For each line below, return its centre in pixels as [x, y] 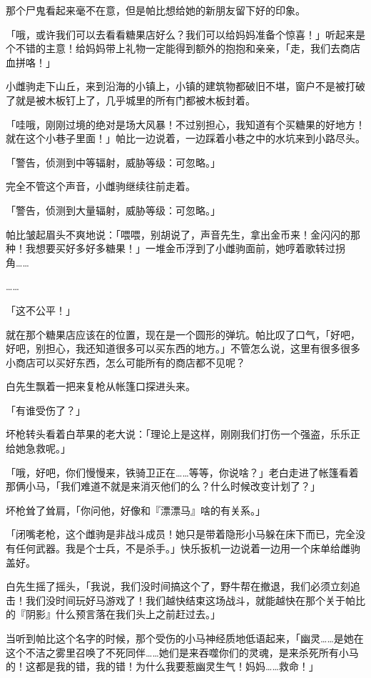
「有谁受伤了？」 [46, 410]
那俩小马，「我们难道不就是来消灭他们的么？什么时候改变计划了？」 [163, 486]
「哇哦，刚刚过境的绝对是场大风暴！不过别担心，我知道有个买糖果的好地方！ [185, 124]
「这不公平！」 [41, 310]
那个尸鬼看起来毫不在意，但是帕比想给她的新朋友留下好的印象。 [156, 10]
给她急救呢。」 [38, 448]
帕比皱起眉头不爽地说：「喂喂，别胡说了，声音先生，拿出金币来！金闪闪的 [178, 234]
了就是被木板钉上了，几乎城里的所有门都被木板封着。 [131, 100]
